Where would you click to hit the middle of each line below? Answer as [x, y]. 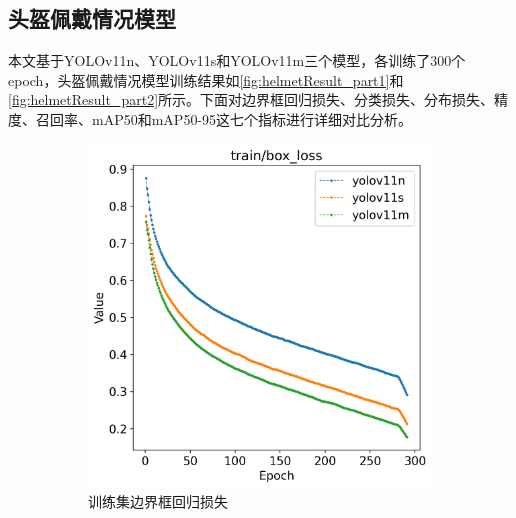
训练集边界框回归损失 [158, 501]
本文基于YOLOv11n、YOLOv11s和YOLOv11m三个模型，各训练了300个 [237, 60]
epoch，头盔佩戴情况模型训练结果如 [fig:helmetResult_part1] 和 [206, 79]
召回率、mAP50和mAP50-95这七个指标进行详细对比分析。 [224, 118]
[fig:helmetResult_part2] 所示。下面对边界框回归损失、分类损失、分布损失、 [251, 99]
